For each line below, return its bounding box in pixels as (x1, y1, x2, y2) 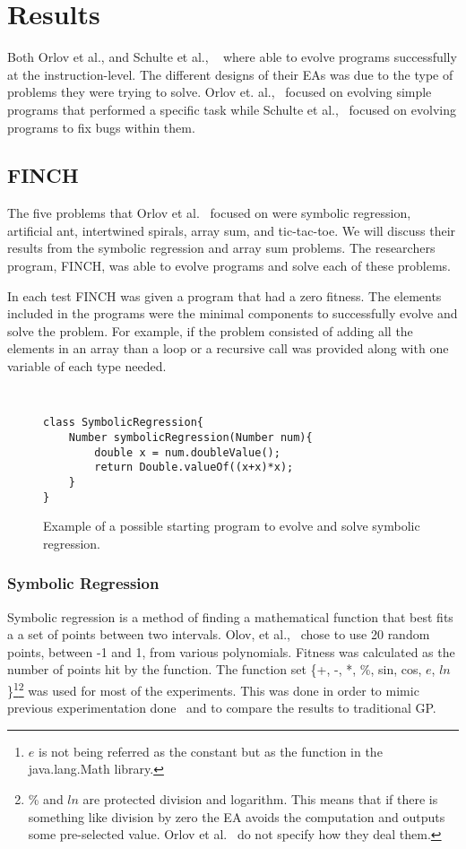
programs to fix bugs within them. (7, 117, 195, 136)
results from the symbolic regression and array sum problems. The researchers (7, 238, 436, 257)
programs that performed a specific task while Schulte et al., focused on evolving (7, 100, 456, 118)
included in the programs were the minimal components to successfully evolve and (7, 304, 458, 323)
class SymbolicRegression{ (43, 416, 203, 429)
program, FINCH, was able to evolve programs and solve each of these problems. (7, 256, 451, 275)
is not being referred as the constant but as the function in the (38, 741, 383, 760)
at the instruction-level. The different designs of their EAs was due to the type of (7, 65, 453, 83)
